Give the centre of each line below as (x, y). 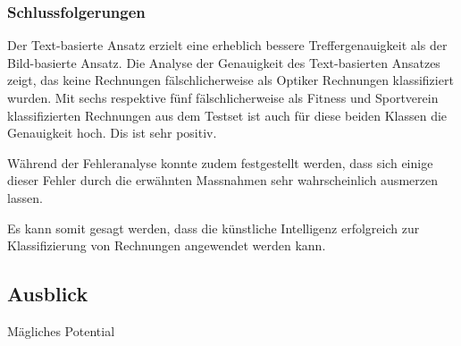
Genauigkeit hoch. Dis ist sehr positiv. (112, 133)
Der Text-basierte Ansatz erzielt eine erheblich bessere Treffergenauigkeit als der (227, 45)
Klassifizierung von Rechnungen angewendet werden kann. (167, 245)
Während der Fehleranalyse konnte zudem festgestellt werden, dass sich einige (220, 162)
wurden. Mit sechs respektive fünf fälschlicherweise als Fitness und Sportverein (223, 97)
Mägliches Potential (61, 330)
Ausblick (48, 294)
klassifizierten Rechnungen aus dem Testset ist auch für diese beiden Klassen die (227, 115)
